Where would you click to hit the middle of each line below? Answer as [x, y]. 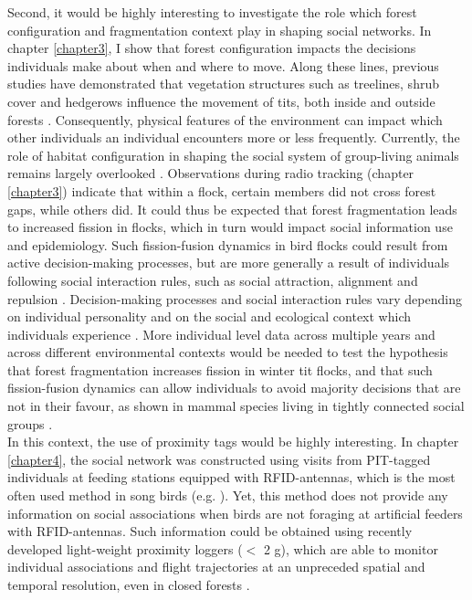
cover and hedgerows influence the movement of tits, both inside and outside [221, 101]
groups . [30, 423]
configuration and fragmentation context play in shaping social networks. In [220, 30]
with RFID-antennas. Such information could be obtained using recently [210, 531]
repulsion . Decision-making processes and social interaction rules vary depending [235, 298]
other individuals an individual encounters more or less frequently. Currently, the [234, 137]
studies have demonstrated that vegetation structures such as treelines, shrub [223, 84]
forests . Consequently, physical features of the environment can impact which [225, 119]
